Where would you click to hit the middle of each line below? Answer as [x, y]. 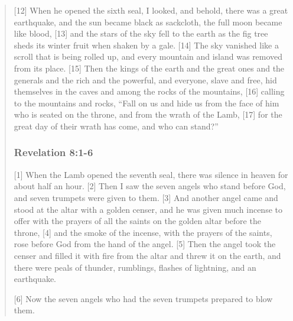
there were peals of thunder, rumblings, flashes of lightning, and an [135, 267]
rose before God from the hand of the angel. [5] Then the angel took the [145, 244]
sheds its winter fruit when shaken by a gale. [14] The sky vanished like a [146, 45]
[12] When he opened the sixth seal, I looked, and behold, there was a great [151, 10]
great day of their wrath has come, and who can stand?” [116, 126]
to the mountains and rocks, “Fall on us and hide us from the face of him [146, 103]
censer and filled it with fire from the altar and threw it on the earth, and [147, 255]
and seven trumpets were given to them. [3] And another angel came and [146, 197]
